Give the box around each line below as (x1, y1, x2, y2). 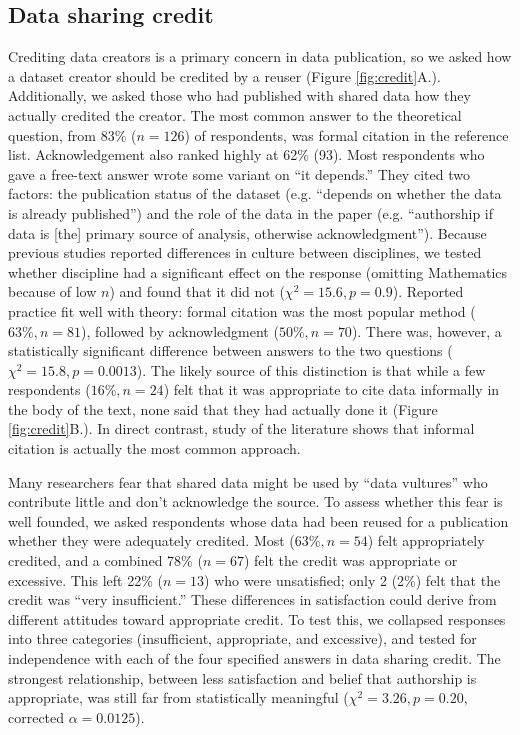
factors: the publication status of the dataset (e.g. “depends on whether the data (8, 183, 502, 204)
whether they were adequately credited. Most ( (8, 530, 295, 551)
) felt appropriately (367, 530, 485, 551)
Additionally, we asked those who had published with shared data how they (8, 85, 471, 106)
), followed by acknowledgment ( (80, 320, 279, 341)
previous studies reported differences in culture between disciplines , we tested (8, 242, 482, 263)
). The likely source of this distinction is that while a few (136, 359, 486, 380)
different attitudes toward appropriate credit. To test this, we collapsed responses (8, 608, 506, 629)
